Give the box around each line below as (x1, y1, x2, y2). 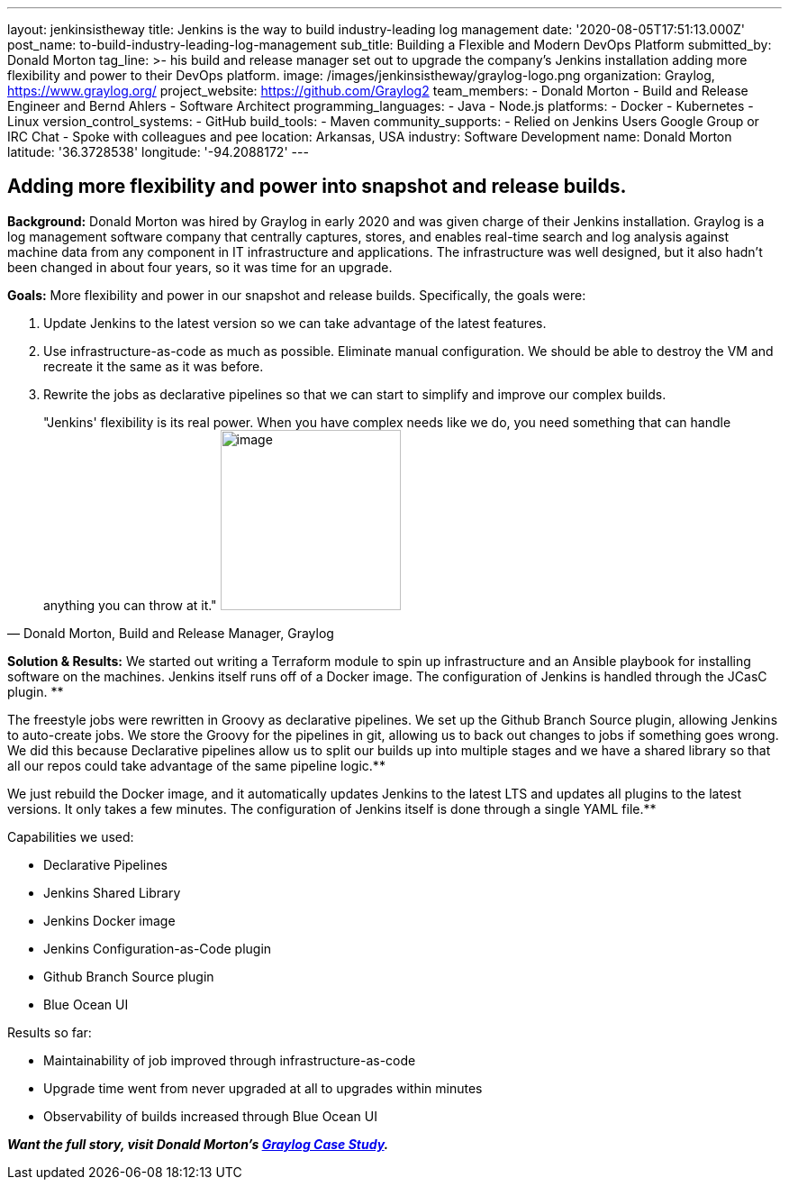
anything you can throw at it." (43, 597, 217, 613)
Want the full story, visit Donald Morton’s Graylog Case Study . (7, 1136, 389, 1152)
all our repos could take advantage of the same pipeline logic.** (7, 757, 385, 773)
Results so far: (7, 1024, 92, 1040)
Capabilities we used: (7, 828, 134, 845)
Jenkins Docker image (43, 912, 176, 928)
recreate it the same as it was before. (43, 358, 264, 374)
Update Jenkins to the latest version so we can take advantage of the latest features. (43, 315, 547, 331)
